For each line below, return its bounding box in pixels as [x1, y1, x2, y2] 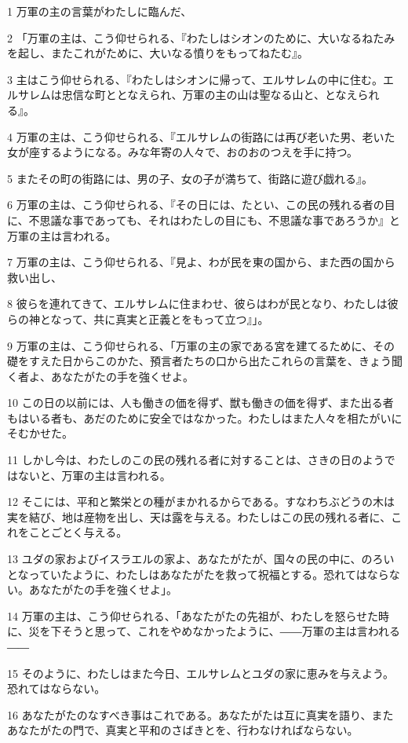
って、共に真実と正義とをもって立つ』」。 [61, 310, 269, 327]
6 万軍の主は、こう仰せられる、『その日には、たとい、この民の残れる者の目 [7, 196, 395, 213]
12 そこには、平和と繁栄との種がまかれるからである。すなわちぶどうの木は [7, 493, 395, 510]
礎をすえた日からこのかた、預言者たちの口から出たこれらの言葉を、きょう [7, 353, 392, 369]
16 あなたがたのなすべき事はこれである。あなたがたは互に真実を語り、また [7, 706, 394, 723]
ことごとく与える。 [28, 524, 128, 540]
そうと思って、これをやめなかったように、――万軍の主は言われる [61, 623, 401, 639]
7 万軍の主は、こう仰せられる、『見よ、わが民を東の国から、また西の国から [7, 254, 395, 270]
